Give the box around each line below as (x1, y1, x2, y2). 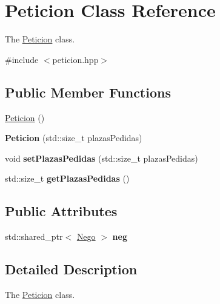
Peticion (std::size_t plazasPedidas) (5, 131, 142, 144)
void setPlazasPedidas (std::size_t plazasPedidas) (5, 151, 198, 164)
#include (5, 53, 39, 65)
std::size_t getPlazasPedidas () (5, 172, 130, 185)
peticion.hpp (52, 53, 99, 65)
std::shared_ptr (5, 230, 63, 243)
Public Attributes (5, 202, 118, 220)
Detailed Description (5, 260, 138, 279)
